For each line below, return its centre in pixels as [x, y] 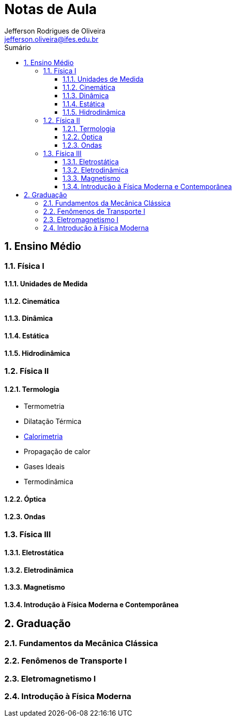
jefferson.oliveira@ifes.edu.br [52, 39]
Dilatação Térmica [53, 422]
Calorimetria [43, 437]
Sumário [18, 47]
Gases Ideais [44, 467]
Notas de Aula [51, 9]
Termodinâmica [48, 482]
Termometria [44, 406]
